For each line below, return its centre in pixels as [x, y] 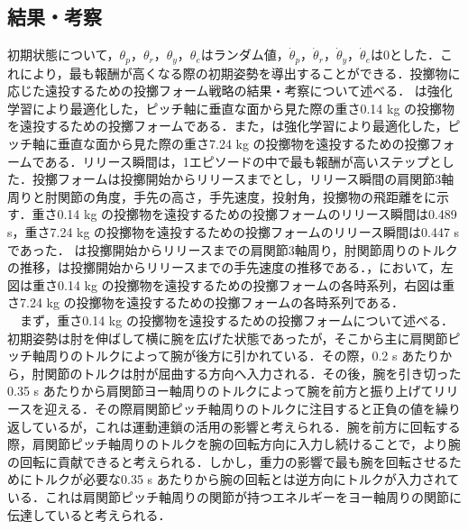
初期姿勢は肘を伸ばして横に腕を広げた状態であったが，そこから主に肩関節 [228, 338]
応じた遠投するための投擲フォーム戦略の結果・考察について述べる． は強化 [230, 91]
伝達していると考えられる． [89, 514]
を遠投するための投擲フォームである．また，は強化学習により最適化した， [228, 126]
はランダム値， [245, 55]
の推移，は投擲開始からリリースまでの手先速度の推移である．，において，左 [230, 267]
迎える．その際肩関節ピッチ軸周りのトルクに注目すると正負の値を [240, 408]
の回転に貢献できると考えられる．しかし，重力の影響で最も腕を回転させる [228, 461]
